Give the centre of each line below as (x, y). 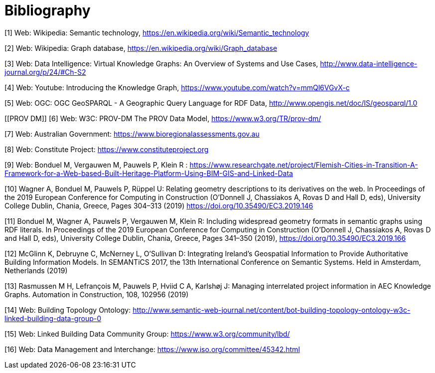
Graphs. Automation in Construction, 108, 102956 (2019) (97, 294)
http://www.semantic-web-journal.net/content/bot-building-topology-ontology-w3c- (272, 310)
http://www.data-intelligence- (369, 63)
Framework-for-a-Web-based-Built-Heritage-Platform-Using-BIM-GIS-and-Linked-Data (149, 173)
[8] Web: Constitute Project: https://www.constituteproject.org (107, 149)
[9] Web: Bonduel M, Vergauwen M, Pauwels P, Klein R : (96, 165)
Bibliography (48, 10)
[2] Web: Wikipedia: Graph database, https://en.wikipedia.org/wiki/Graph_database (141, 48)
